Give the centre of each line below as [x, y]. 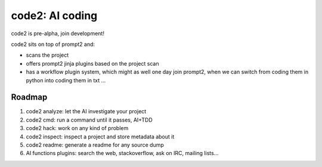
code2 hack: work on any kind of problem [77, 128]
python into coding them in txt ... [66, 80]
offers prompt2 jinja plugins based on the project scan [92, 63]
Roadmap [29, 98]
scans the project [47, 55]
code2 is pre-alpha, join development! [58, 33]
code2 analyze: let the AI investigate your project [86, 112]
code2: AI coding [54, 16]
